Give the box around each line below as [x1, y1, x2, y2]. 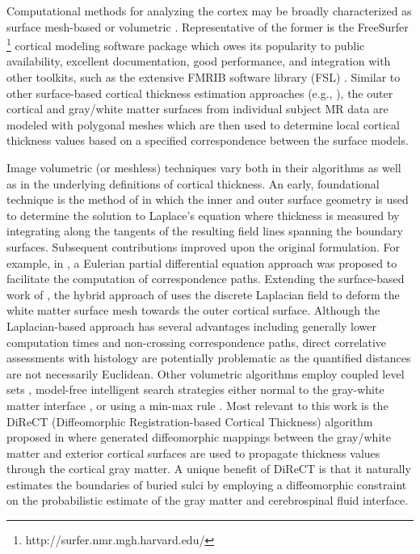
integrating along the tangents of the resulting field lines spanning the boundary [6, 222, 403, 239]
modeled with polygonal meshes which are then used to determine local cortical [6, 116, 400, 133]
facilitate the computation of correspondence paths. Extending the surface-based [6, 270, 405, 287]
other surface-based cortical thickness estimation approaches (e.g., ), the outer [6, 84, 393, 101]
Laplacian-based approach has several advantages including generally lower [6, 317, 376, 334]
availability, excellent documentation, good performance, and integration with [6, 53, 391, 70]
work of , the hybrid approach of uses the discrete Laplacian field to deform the [6, 285, 400, 302]
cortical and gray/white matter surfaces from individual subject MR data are [6, 100, 388, 117]
